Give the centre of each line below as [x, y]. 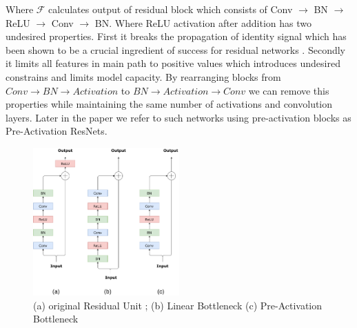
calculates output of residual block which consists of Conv [171, 9]
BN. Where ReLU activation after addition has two [203, 22]
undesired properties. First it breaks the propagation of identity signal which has [176, 36]
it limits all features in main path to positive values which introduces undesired [173, 63]
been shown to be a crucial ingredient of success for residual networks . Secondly [175, 49]
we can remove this [289, 90]
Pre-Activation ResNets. [57, 131]
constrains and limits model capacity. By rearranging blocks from [143, 76]
